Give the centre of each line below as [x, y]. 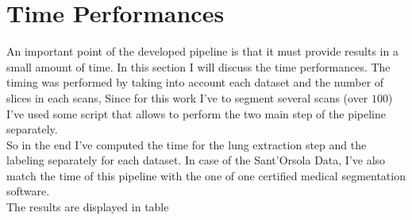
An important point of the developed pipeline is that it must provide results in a [202, 51]
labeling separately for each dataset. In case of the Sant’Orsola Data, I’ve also [196, 160]
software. [28, 191]
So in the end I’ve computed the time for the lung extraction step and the [187, 144]
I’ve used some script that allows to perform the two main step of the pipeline [196, 113]
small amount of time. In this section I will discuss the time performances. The [198, 66]
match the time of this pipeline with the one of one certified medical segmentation [206, 175]
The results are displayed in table [88, 207]
